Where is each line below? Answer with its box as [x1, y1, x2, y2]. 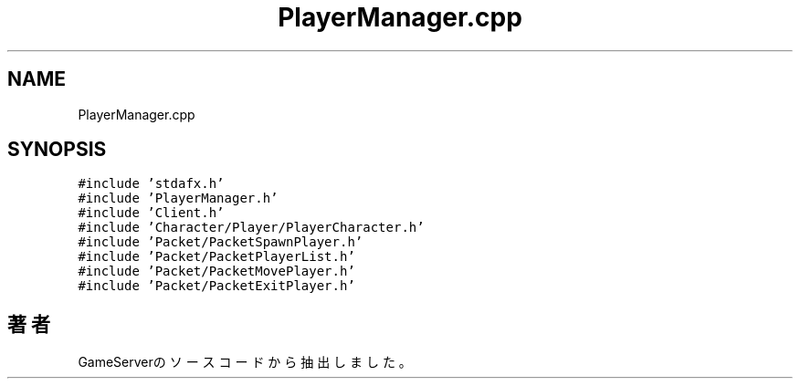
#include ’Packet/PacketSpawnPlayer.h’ [78, 235, 363, 250]
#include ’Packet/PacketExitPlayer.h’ [78, 278, 355, 294]
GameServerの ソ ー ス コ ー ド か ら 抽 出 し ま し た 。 [78, 354, 412, 370]
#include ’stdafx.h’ [78, 176, 225, 192]
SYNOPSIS [7, 138, 107, 162]
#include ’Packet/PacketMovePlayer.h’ [78, 264, 355, 279]
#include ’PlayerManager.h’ [78, 191, 279, 206]
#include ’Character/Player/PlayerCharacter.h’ [78, 220, 425, 235]
